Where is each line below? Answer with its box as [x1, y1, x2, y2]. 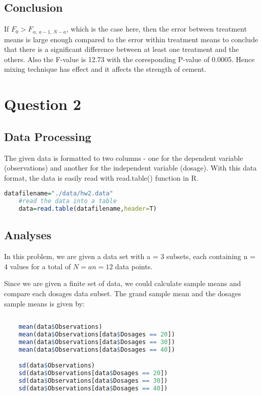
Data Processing [4, 128, 91, 144]
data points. [115, 261, 153, 271]
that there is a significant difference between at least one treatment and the [4, 44, 239, 54]
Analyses [4, 227, 51, 243]
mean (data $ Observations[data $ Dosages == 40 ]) [18, 346, 175, 353]
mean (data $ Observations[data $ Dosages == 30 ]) [18, 338, 175, 346]
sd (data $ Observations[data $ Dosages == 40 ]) [18, 384, 168, 392]
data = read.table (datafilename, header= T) [18, 205, 157, 213]
